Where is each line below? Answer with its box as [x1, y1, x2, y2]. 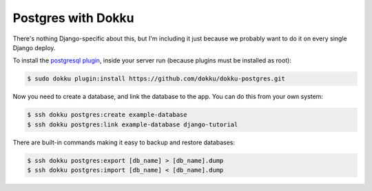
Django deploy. [12, 43, 56, 52]
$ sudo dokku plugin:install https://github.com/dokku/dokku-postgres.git [27, 75, 286, 82]
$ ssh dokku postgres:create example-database [27, 111, 187, 119]
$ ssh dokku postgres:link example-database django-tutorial [27, 120, 238, 128]
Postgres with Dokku [12, 10, 134, 25]
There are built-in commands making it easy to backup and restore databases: [12, 138, 236, 146]
